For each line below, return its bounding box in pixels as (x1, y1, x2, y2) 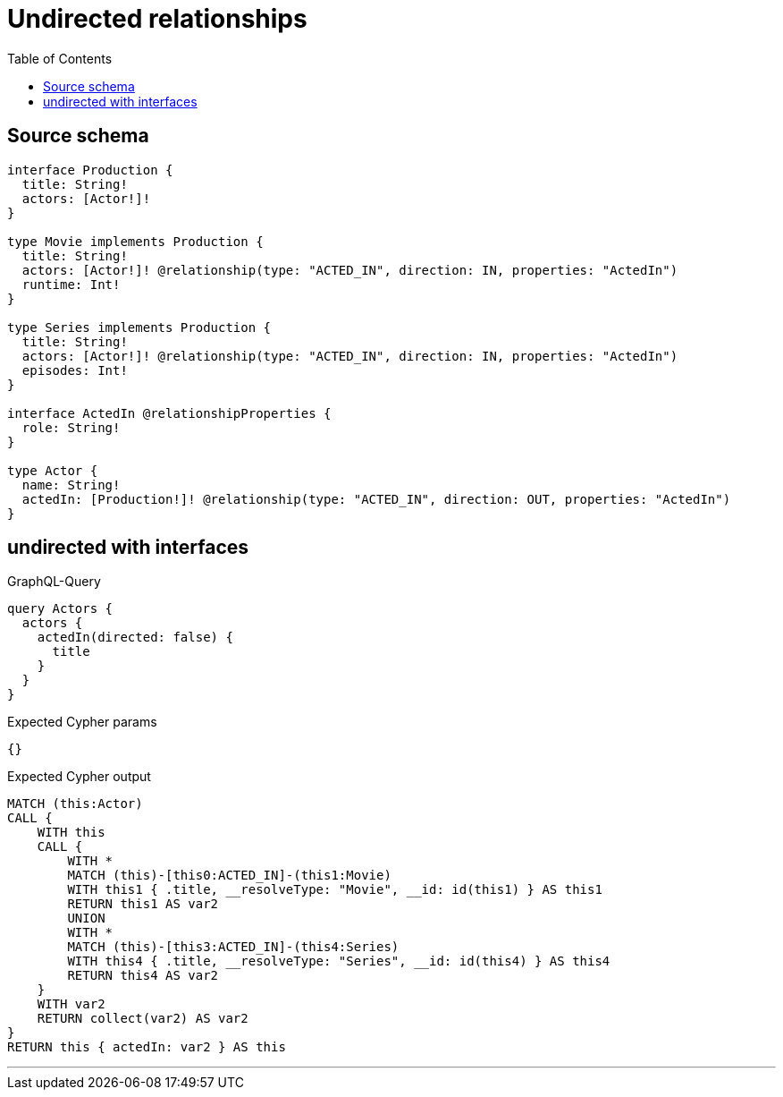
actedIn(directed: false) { (37, 630, 233, 645)
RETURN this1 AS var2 (67, 897, 219, 912)
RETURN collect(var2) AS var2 (37, 1011, 248, 1026)
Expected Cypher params (7, 714, 157, 730)
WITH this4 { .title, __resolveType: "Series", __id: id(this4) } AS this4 (67, 954, 610, 969)
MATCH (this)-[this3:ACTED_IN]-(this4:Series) (67, 940, 400, 955)
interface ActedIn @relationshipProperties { (7, 405, 332, 421)
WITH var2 (37, 997, 105, 1012)
